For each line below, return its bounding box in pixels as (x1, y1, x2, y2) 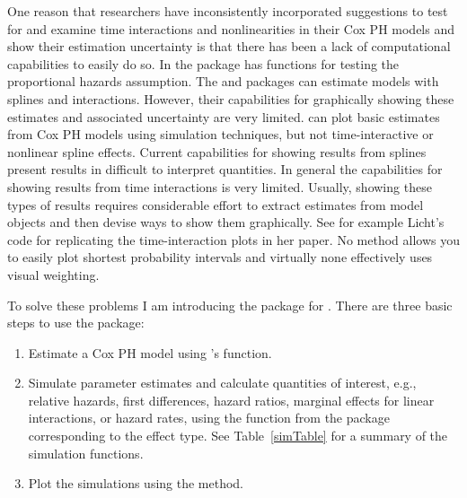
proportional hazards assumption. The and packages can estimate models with (7, 72, 439, 91)
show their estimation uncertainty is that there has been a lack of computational (7, 37, 451, 56)
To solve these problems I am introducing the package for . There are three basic (7, 295, 453, 314)
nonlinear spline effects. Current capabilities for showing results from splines (7, 142, 427, 161)
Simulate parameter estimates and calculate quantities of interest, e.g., (28, 373, 417, 392)
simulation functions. (28, 443, 144, 462)
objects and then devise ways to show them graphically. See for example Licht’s (7, 213, 445, 232)
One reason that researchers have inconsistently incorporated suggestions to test (7, 2, 448, 20)
